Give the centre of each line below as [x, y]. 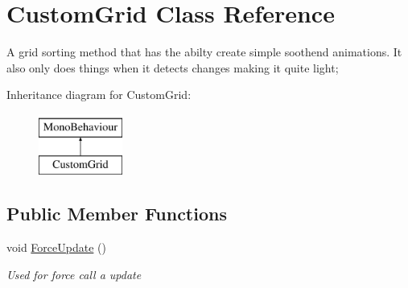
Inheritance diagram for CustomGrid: [99, 95]
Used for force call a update [74, 274]
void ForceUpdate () [56, 247]
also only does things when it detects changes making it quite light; [173, 67]
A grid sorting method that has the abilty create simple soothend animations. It [204, 52]
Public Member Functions [117, 214]
